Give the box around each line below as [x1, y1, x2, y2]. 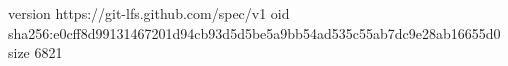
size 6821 [8, 42, 63, 63]
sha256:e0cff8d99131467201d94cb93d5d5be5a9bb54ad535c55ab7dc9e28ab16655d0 [8, 22, 501, 43]
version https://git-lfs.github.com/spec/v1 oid [8, 3, 290, 23]
